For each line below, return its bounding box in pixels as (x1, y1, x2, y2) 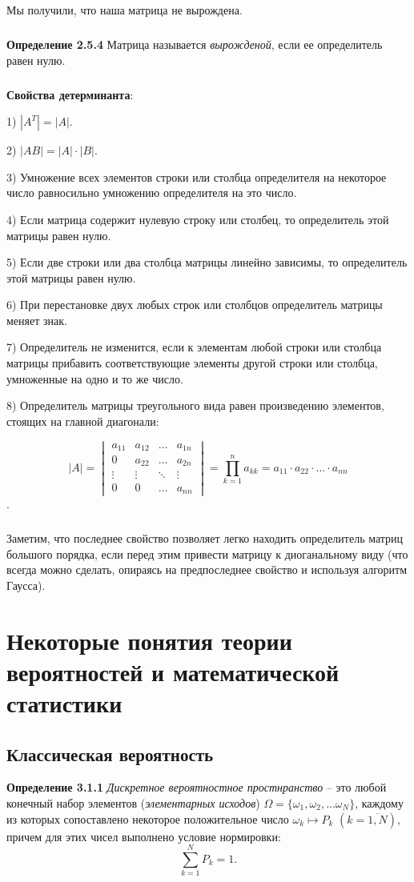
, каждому (355, 794, 404, 811)
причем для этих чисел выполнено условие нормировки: (6, 828, 281, 844)
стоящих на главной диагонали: (6, 412, 159, 429)
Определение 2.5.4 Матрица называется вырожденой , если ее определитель (6, 35, 383, 52)
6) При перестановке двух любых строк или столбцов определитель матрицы (6, 296, 383, 313)
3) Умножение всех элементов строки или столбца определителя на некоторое (6, 168, 387, 185)
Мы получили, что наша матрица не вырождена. (6, 2, 243, 18)
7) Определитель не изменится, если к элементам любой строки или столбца (6, 339, 382, 355)
